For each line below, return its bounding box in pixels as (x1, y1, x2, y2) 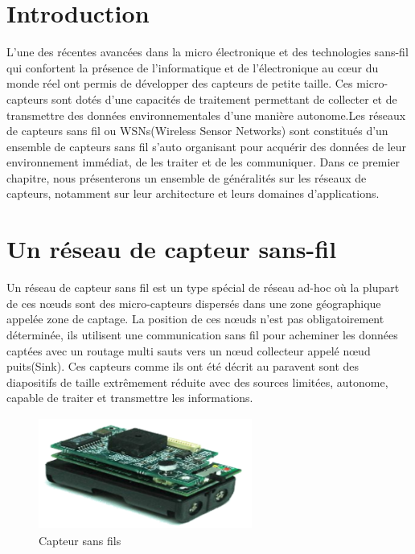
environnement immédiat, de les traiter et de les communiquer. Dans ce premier (6, 154, 401, 170)
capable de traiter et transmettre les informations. (6, 389, 253, 406)
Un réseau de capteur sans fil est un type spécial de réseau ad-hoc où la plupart (6, 279, 400, 296)
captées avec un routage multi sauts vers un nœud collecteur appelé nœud (6, 342, 371, 359)
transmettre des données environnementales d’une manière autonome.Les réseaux (6, 106, 406, 123)
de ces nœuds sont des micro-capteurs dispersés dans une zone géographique (6, 294, 381, 311)
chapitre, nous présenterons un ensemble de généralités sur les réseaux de (6, 169, 367, 186)
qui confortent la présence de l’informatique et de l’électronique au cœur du (6, 59, 379, 76)
